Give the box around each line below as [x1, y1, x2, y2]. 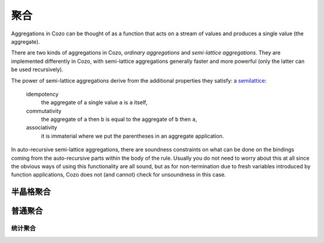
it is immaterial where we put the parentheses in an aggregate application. [41, 132, 224, 139]
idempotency [26, 90, 59, 98]
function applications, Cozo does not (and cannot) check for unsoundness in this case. [11, 171, 226, 178]
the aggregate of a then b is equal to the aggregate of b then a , [41, 116, 197, 123]
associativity [26, 124, 58, 131]
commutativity [26, 107, 62, 114]
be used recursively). [11, 66, 64, 73]
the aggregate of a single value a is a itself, [41, 99, 148, 106]
